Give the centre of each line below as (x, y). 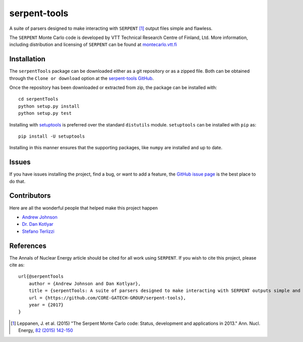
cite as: (17, 265)
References (28, 246)
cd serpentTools (38, 99)
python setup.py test (45, 113)
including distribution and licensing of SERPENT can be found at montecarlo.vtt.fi (93, 45)
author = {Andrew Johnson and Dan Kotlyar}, (85, 284)
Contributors (30, 196)
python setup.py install (49, 106)
